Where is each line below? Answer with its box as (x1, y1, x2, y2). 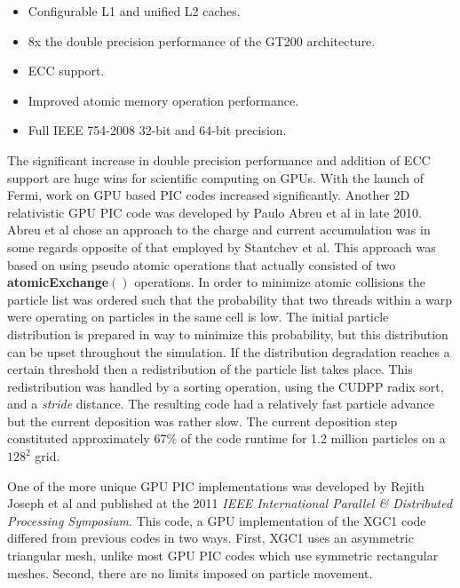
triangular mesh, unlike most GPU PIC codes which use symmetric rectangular (7, 546, 439, 565)
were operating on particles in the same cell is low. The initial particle (7, 307, 389, 326)
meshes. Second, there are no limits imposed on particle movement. (7, 563, 373, 582)
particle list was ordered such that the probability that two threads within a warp (7, 290, 453, 308)
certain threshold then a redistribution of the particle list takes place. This (7, 360, 413, 378)
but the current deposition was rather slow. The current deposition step (7, 411, 398, 430)
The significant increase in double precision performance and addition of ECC (7, 150, 431, 169)
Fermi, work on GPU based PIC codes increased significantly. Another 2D (7, 186, 410, 204)
